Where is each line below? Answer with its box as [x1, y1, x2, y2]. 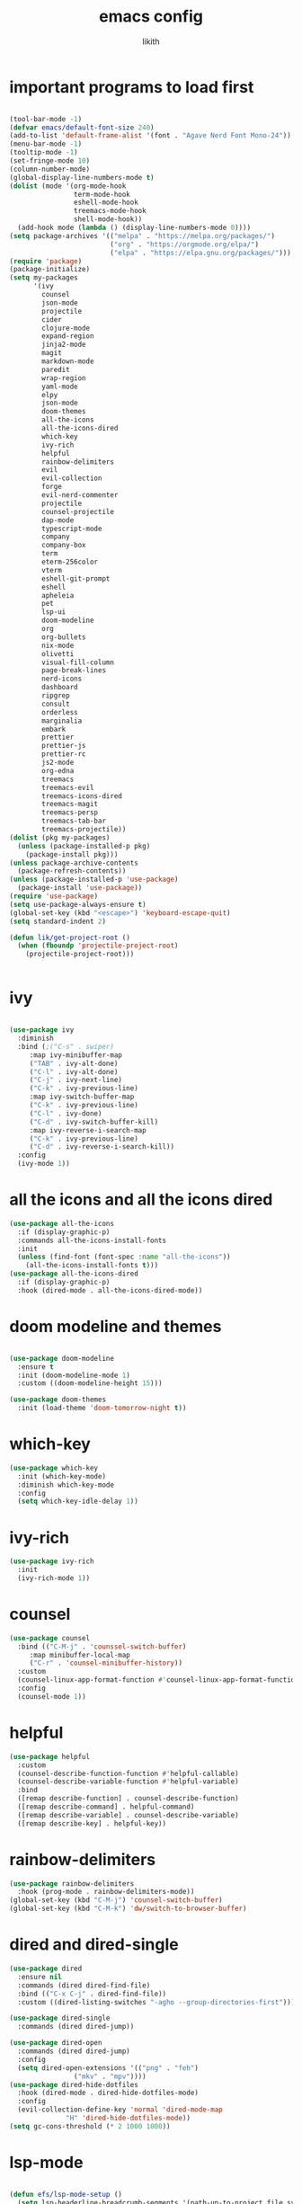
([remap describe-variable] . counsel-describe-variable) [17, 1810, 240, 1819]
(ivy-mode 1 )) [17, 1160, 70, 1169]
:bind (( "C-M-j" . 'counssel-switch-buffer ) [17, 1642, 187, 1651]
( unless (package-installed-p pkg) [17, 841, 151, 850]
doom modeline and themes [9, 1317, 222, 1337]
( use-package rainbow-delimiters [9, 1879, 135, 1889]
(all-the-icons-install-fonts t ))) [25, 1261, 159, 1270]
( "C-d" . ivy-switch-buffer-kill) [29, 1117, 159, 1126]
